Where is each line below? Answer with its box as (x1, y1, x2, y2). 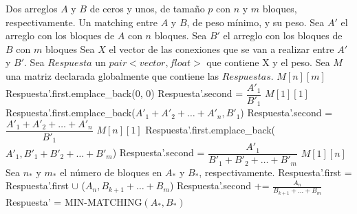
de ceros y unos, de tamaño (89, 1, 205, 15)
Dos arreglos (6, 1, 58, 15)
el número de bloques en (60, 164, 162, 179)
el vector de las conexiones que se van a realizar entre (109, 41, 334, 56)
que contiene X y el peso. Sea (206, 55, 330, 69)
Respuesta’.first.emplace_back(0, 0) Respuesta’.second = (6, 86, 244, 100)
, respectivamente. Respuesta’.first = (199, 164, 352, 179)
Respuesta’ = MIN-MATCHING (6, 194, 142, 208)
